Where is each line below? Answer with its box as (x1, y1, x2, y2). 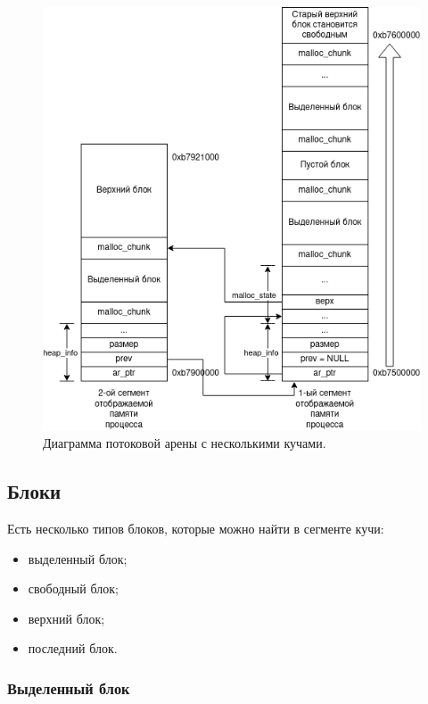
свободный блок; (28, 579, 119, 598)
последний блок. (28, 639, 118, 658)
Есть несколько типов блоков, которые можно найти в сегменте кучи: (7, 519, 384, 538)
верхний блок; (28, 609, 105, 627)
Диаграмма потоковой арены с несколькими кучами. (43, 434, 326, 452)
